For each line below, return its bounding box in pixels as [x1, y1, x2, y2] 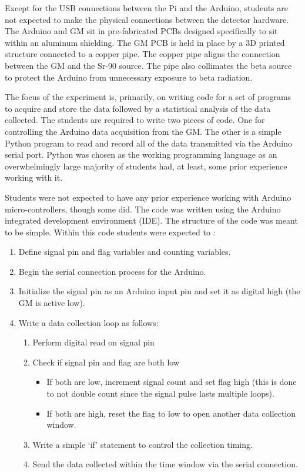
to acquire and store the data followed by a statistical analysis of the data [5, 102, 271, 114]
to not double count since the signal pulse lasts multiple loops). [46, 387, 274, 400]
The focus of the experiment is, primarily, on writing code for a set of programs [5, 91, 291, 103]
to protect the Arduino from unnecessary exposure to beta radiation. [5, 71, 253, 83]
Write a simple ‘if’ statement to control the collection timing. [32, 438, 253, 450]
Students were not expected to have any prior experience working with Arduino [5, 191, 291, 203]
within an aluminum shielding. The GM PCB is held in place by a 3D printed [5, 36, 285, 48]
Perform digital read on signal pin [32, 336, 155, 348]
